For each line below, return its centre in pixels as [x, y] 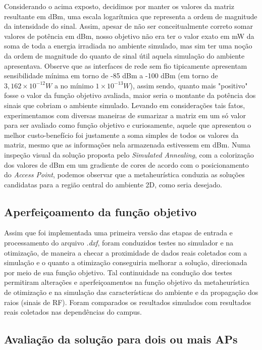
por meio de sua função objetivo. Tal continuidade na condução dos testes [118, 272]
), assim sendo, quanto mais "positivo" [189, 85]
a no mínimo [74, 85]
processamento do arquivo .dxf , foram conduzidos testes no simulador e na [119, 243]
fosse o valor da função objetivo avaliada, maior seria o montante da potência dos [130, 95]
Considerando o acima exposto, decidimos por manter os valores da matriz [119, 6]
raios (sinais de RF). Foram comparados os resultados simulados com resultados [128, 302]
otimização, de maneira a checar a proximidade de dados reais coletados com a [126, 252]
